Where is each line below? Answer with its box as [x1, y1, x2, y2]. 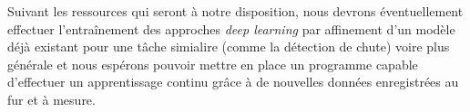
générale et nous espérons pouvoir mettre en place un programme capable [7, 54, 418, 73]
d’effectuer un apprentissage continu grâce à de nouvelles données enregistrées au [7, 72, 459, 91]
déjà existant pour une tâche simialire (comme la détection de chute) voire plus [7, 37, 450, 56]
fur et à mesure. [7, 89, 96, 108]
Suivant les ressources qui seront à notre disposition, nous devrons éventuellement [7, 2, 464, 20]
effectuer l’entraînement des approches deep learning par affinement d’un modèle [7, 19, 455, 38]
